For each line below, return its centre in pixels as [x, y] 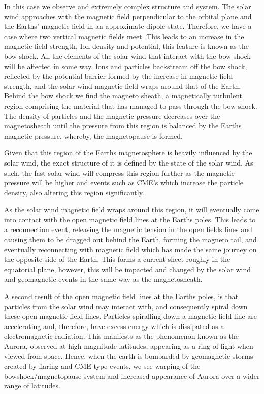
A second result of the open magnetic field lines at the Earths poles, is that [121, 296]
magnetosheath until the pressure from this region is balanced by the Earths [123, 126]
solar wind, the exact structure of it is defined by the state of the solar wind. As [129, 162]
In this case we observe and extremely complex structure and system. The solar [128, 6]
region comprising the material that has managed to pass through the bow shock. [131, 105]
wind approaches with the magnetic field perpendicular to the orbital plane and [128, 16]
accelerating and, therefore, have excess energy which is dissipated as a [114, 326]
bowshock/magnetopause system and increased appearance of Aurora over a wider [132, 375]
